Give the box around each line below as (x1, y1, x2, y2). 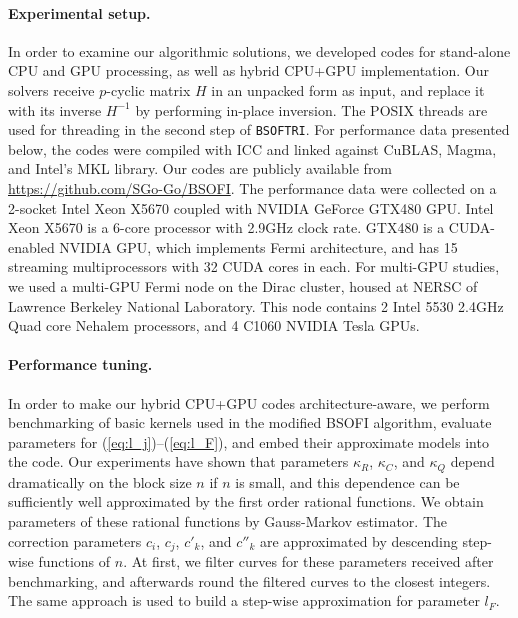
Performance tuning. (8, 354, 153, 375)
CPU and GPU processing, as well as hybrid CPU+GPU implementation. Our (8, 60, 489, 81)
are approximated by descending (260, 530, 458, 551)
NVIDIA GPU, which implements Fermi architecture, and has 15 (59, 236, 458, 257)
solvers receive (8, 79, 95, 100)
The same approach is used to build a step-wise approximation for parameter (8, 590, 480, 611)
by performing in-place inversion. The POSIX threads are (135, 99, 488, 120)
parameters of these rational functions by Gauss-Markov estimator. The (8, 510, 448, 531)
